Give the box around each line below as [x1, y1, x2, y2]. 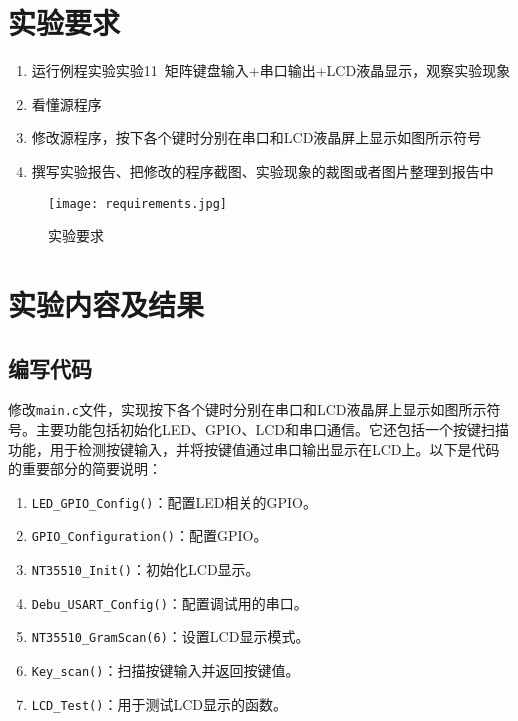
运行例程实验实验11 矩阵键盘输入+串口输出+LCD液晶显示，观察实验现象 [31, 60, 511, 81]
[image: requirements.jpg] [48, 196, 227, 211]
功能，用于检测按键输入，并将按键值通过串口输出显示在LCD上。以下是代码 [8, 438, 500, 459]
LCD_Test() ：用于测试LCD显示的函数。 [31, 693, 287, 714]
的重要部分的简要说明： [8, 458, 162, 479]
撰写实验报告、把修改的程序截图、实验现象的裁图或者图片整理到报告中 [31, 160, 494, 181]
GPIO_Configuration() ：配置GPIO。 [31, 525, 268, 546]
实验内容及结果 [8, 283, 205, 324]
